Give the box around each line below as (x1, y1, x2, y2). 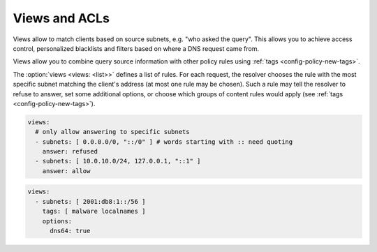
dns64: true (50, 227, 91, 235)
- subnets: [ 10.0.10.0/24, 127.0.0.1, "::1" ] (35, 157, 201, 165)
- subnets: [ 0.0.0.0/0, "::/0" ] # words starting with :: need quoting (35, 138, 293, 146)
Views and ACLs (13, 10, 110, 26)
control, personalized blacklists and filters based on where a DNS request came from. (13, 44, 260, 52)
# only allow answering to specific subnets (35, 128, 190, 136)
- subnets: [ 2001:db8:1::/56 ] (35, 198, 146, 205)
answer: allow (42, 167, 91, 175)
